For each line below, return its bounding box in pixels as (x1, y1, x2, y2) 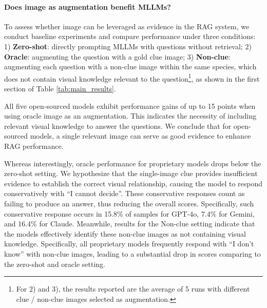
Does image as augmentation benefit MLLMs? (4, 1, 171, 12)
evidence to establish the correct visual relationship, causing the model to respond (4, 178, 263, 188)
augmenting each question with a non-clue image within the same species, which (4, 61, 257, 72)
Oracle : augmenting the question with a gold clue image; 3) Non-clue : (4, 51, 231, 62)
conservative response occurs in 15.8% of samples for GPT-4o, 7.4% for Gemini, (4, 208, 255, 219)
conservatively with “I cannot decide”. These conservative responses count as (4, 188, 245, 199)
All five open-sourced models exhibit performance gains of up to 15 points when (4, 100, 256, 111)
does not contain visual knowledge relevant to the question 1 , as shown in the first (4, 71, 260, 84)
